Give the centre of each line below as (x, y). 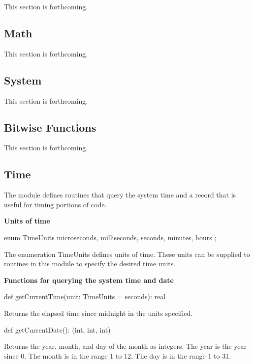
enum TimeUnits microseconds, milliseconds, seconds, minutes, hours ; (110, 237)
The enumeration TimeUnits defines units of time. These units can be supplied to (127, 254)
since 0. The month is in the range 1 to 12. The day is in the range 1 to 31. (118, 355)
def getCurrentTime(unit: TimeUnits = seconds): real (85, 296)
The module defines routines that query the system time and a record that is (120, 195)
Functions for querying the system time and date (89, 280)
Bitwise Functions (50, 127)
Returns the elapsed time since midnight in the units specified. (98, 313)
